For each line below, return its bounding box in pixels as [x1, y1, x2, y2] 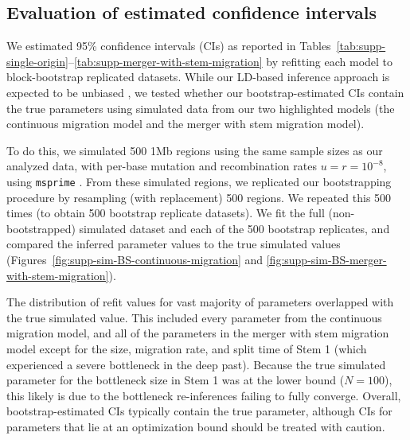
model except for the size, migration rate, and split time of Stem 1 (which [6, 340, 367, 356]
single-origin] [6, 53, 68, 69]
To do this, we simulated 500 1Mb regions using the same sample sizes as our [6, 142, 383, 158]
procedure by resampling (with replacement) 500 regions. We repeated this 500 [6, 189, 392, 205]
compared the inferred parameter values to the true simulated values [6, 236, 341, 252]
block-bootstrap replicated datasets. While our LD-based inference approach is [6, 68, 390, 85]
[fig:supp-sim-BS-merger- [266, 251, 387, 267]
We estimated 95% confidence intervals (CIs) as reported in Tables [6, 37, 331, 54]
